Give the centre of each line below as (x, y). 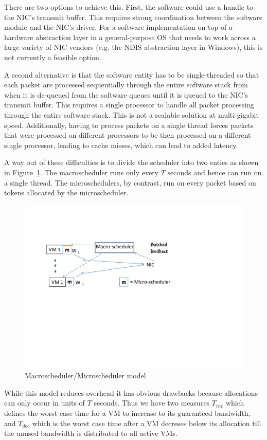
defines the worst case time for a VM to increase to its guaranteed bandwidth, (127, 413)
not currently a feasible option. (53, 57)
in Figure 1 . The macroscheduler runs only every (82, 172)
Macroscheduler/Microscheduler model (85, 375)
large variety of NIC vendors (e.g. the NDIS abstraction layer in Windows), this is (133, 47)
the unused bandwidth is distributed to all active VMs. (91, 433)
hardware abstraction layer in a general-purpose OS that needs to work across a (130, 37)
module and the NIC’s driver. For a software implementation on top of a (118, 27)
